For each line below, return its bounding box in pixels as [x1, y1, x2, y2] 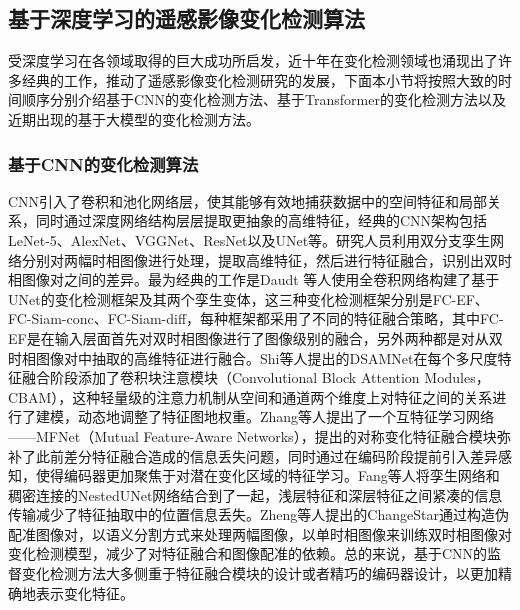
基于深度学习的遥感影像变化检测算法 [8, 3, 365, 34]
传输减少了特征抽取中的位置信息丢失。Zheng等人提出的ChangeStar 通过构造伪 [8, 504, 509, 525]
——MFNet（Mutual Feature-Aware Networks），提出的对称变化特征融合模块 [8, 425, 497, 446]
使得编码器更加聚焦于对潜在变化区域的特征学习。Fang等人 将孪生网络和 [35, 465, 500, 486]
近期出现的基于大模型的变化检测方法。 [8, 108, 260, 129]
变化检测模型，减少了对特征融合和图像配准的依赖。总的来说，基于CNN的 [8, 543, 488, 564]
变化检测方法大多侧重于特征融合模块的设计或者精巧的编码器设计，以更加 [21, 563, 498, 584]
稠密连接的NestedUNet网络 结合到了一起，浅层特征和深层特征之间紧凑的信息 [8, 484, 503, 505]
